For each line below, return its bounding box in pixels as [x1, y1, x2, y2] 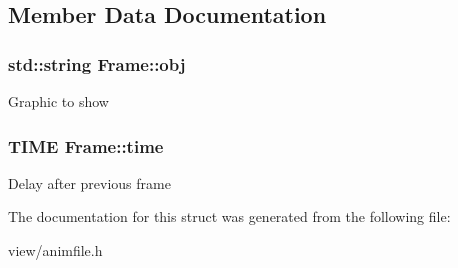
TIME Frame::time [8, 133, 164, 158]
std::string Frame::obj [8, 51, 186, 76]
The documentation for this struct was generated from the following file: [8, 206, 451, 227]
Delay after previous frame [8, 172, 171, 193]
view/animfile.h [8, 240, 103, 260]
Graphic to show [8, 91, 109, 111]
